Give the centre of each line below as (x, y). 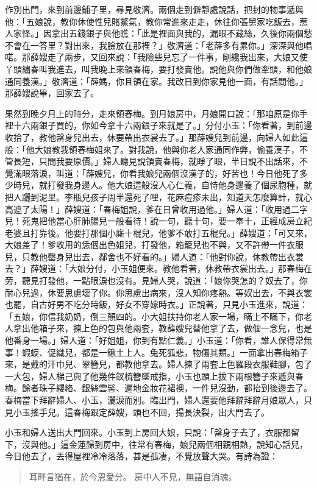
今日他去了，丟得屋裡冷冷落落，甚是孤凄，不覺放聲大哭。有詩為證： (141, 456)
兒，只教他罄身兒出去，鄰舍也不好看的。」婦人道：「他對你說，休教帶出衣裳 (154, 256)
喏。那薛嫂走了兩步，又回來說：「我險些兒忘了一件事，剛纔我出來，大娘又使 (156, 57)
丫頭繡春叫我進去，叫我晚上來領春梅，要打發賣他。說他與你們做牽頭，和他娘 (158, 69)
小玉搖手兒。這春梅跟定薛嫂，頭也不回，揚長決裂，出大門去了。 (141, 412)
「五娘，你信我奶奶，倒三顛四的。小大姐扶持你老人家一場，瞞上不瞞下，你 (154, 316)
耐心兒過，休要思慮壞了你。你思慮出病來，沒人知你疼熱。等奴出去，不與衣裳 (158, 292)
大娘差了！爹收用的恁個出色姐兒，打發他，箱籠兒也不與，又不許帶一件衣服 (154, 245)
